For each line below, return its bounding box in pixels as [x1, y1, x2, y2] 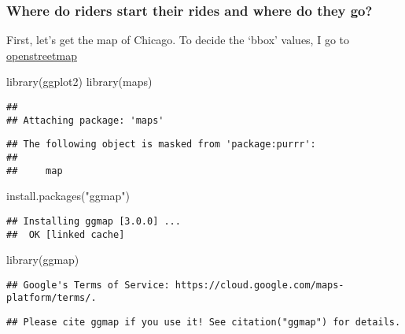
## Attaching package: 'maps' [6, 114, 164, 126]
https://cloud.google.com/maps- [175, 279, 344, 291]
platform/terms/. [6, 292, 97, 304]
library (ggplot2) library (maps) [6, 73, 153, 90]
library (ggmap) [6, 251, 79, 268]
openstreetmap [6, 46, 77, 63]
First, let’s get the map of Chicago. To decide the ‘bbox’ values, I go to [6, 32, 349, 48]
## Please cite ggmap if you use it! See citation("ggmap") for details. [6, 317, 401, 328]
